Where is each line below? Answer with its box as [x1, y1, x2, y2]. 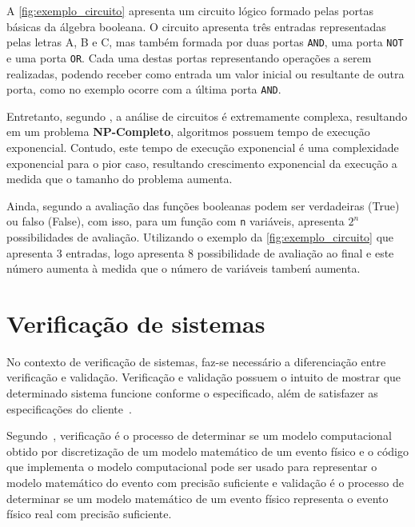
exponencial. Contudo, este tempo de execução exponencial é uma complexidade [6, 138, 399, 155]
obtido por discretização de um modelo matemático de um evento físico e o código [6, 442, 409, 459]
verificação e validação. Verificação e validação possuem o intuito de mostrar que [6, 369, 401, 385]
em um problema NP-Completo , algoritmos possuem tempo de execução [6, 123, 370, 140]
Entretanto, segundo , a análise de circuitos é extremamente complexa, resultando [6, 107, 408, 124]
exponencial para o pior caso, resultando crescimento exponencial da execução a [6, 154, 397, 171]
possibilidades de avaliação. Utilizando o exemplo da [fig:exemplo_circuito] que [6, 228, 394, 245]
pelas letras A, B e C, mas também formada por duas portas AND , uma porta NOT [6, 34, 404, 50]
